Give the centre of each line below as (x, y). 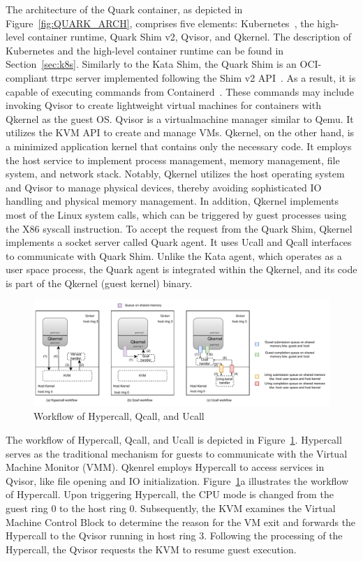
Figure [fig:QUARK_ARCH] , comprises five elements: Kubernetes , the (160, 23)
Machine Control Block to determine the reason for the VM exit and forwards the (181, 522)
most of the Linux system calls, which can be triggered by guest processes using (176, 214)
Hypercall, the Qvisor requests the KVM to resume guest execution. (151, 549)
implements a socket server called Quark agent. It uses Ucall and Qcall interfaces (179, 242)
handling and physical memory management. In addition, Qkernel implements (172, 201)
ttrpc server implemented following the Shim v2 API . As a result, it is (203, 77)
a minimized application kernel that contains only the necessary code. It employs (179, 146)
